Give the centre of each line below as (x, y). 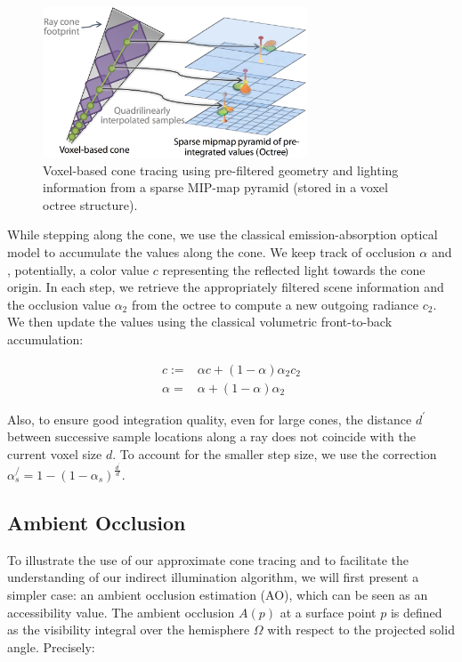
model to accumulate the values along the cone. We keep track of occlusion (211, 251)
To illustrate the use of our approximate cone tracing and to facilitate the (208, 559)
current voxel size (55, 453)
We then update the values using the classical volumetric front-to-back (200, 322)
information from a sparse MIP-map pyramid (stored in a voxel (215, 187)
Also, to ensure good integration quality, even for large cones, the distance (210, 419)
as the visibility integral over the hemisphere (129, 630)
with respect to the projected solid (361, 630)
